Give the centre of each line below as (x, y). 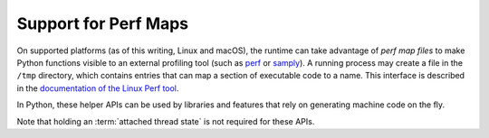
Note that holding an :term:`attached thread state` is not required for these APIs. (166, 121)
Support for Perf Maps (103, 23)
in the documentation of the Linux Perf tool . (98, 88)
